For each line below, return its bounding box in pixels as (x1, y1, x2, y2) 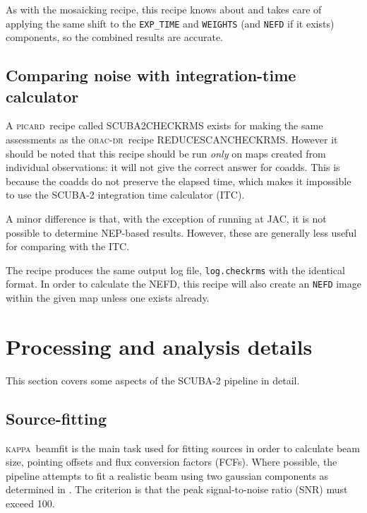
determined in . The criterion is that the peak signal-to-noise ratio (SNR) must (6, 482, 348, 497)
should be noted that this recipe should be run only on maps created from (6, 146, 326, 160)
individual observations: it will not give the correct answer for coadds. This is (6, 160, 340, 175)
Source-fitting (6, 407, 107, 429)
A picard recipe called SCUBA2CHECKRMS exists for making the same (6, 118, 323, 133)
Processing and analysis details (6, 331, 313, 360)
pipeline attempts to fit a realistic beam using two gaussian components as (6, 468, 329, 483)
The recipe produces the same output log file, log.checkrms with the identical (6, 262, 345, 277)
